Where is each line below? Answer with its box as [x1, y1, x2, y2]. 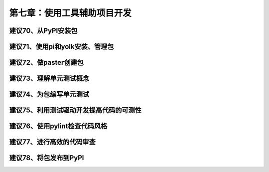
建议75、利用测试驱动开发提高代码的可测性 [9, 106, 142, 115]
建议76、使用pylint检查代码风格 [9, 122, 108, 131]
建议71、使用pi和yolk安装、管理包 [9, 42, 114, 51]
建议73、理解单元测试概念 [9, 74, 90, 83]
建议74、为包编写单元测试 [9, 90, 90, 99]
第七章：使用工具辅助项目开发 [9, 7, 132, 18]
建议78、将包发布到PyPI [9, 154, 84, 162]
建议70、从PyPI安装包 [9, 26, 78, 35]
